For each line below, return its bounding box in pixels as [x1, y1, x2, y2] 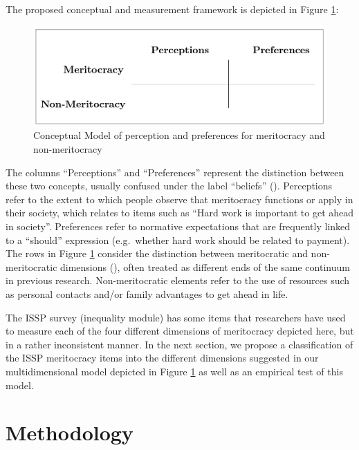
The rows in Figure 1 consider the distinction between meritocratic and [6, 246, 308, 261]
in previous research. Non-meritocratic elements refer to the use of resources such [6, 273, 350, 288]
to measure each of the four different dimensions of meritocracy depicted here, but [6, 324, 354, 338]
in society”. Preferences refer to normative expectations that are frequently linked [6, 218, 351, 233]
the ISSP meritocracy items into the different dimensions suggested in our [6, 350, 319, 365]
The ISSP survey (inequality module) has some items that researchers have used [6, 310, 346, 324]
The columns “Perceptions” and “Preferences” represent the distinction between [6, 165, 344, 179]
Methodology [6, 418, 134, 447]
